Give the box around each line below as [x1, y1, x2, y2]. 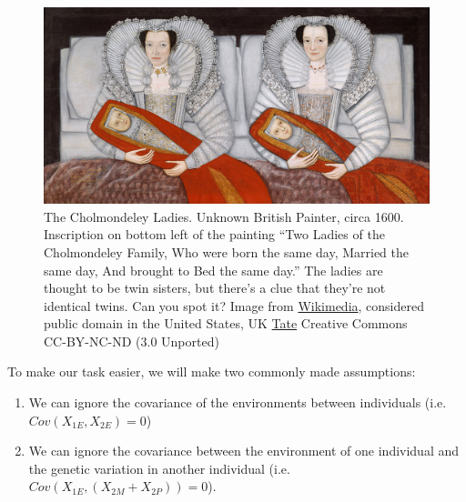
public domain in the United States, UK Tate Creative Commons [44, 314, 408, 333]
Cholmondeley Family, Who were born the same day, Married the [44, 242, 410, 261]
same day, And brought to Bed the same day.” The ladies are [44, 260, 383, 279]
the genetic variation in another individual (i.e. [28, 458, 290, 477]
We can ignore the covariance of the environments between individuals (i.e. [28, 393, 447, 412]
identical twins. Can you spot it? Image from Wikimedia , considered [44, 296, 424, 315]
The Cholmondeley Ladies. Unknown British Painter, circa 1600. [44, 206, 404, 226]
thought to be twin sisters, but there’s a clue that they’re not [44, 278, 386, 297]
